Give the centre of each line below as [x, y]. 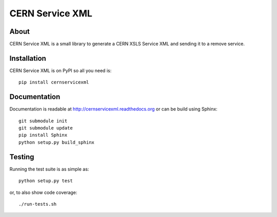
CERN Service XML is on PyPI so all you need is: [61, 70]
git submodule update [46, 128]
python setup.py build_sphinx [57, 142]
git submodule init [43, 121]
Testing [22, 157]
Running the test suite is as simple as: [49, 169]
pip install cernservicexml [54, 82]
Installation [28, 58]
